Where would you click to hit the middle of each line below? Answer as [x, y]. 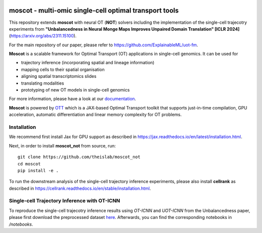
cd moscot [29, 164]
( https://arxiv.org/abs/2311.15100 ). [43, 36]
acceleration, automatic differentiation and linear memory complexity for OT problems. [95, 115]
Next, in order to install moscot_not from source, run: [62, 145]
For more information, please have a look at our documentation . [73, 99]
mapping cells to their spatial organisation [63, 69]
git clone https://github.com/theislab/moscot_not [79, 157]
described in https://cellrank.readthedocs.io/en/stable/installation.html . [80, 188]
